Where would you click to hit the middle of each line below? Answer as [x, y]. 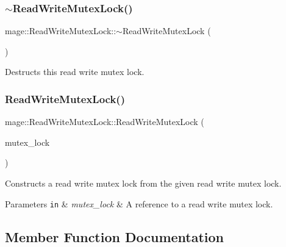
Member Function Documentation [115, 236]
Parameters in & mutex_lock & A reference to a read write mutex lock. [139, 203]
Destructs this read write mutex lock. [75, 72]
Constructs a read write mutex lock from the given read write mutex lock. [143, 183]
